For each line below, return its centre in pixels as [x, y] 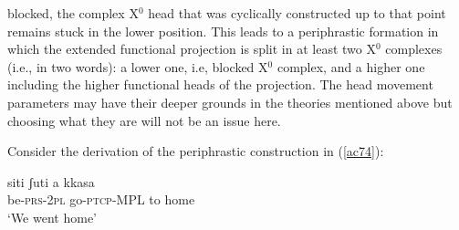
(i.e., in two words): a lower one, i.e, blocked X [138, 66]
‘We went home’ [52, 217]
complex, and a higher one [351, 66]
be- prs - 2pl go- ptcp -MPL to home [101, 199]
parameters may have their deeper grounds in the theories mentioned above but [230, 102]
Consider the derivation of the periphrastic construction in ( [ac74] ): [196, 151]
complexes [414, 49]
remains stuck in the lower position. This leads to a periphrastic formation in [223, 31]
